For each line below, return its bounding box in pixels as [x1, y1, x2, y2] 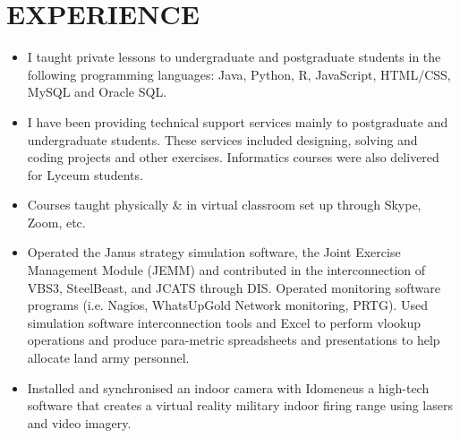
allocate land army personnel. [27, 348, 190, 367]
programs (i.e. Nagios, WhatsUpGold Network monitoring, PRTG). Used [27, 296, 428, 314]
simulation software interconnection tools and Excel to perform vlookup [27, 313, 422, 331]
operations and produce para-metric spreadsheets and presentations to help [27, 331, 440, 349]
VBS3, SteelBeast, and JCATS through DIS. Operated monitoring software [27, 278, 440, 296]
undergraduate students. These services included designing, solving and [27, 130, 418, 149]
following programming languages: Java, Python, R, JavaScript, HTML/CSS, [27, 64, 451, 83]
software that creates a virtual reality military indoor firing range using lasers [27, 396, 453, 415]
